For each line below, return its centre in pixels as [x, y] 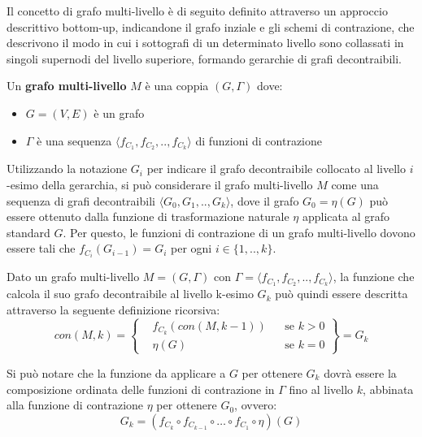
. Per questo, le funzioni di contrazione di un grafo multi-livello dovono [239, 232]
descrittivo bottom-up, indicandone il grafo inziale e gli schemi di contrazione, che [211, 26]
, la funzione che [374, 277]
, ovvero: [256, 405]
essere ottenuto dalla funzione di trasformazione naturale [148, 216]
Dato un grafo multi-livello [73, 277]
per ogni [191, 248]
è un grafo [119, 112]
